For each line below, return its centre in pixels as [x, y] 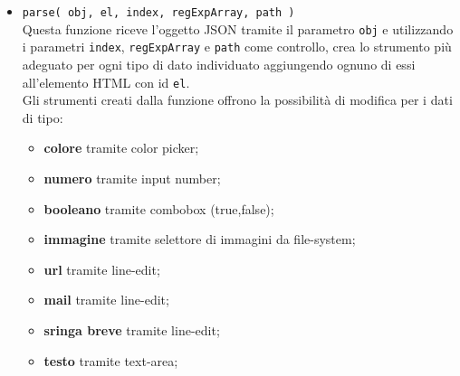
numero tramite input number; [132, 178]
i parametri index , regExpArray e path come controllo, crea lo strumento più [237, 47]
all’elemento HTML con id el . [106, 82]
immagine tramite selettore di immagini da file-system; [200, 239]
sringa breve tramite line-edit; [132, 329]
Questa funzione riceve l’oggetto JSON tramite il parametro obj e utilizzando [238, 28]
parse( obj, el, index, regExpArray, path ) [158, 13]
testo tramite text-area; [111, 360]
